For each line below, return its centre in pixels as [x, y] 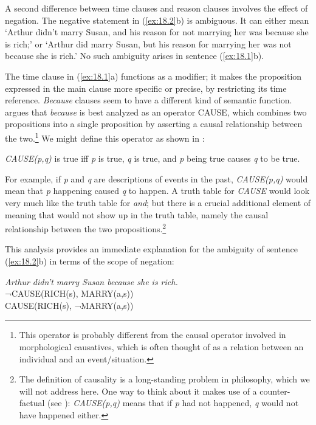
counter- [275, 391]
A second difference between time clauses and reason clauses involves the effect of [156, 8]
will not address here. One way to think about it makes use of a [138, 391]
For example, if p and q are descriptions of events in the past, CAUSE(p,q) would [156, 178]
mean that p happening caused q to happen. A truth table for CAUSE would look [157, 191]
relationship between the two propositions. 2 [86, 228]
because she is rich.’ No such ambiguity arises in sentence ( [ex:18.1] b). [135, 56]
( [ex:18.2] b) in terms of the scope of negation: [90, 261]
